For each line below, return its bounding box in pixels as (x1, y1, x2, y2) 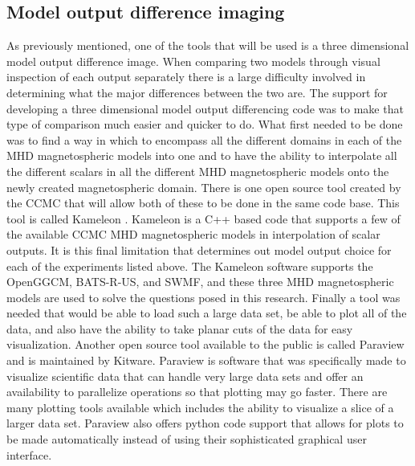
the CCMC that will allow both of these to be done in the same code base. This (6, 194, 400, 211)
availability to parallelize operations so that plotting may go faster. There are (6, 383, 388, 400)
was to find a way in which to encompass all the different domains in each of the (6, 131, 402, 148)
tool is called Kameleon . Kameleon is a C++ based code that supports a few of (6, 210, 401, 227)
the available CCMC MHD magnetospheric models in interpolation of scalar (6, 226, 380, 243)
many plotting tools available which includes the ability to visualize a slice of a (6, 399, 394, 415)
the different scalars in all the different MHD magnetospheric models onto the (6, 162, 389, 179)
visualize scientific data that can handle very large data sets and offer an (6, 367, 364, 384)
